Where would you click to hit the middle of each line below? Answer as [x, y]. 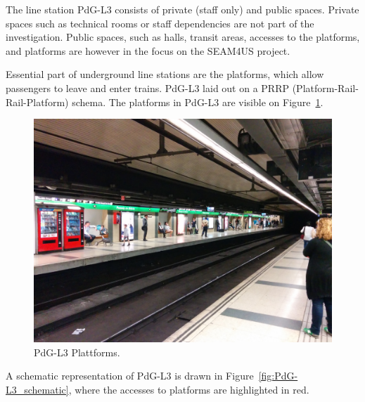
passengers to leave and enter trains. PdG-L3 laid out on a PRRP [148, 87]
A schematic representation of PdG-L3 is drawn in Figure [130, 376]
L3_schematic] [37, 389]
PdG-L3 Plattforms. [77, 352]
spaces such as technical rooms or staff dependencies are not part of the [160, 23]
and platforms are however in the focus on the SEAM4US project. [148, 50]
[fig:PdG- [278, 376]
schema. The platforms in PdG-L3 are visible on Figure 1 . [198, 102]
